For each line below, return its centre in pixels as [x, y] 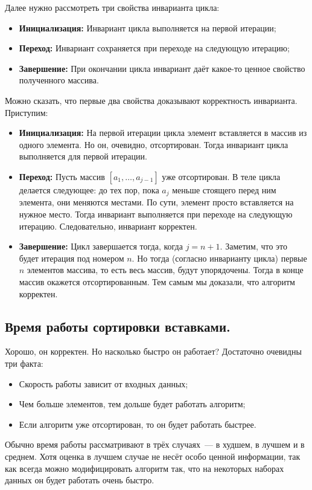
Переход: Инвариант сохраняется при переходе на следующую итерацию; [154, 48]
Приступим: [27, 112]
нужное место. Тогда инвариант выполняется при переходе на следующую [156, 214]
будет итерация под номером [72, 258]
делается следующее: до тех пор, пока [89, 189]
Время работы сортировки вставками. [118, 326]
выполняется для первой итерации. [83, 156]
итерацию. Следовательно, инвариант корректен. [108, 226]
